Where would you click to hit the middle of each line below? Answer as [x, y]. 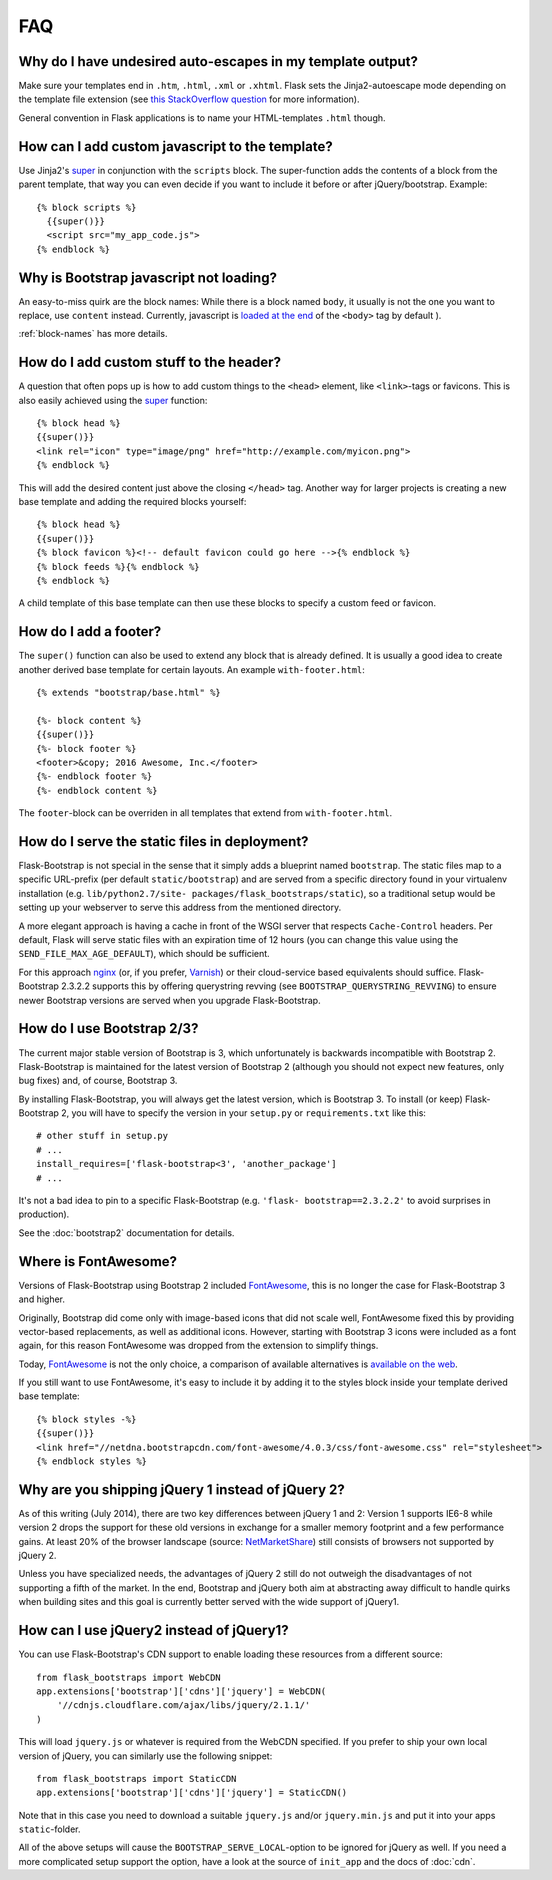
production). [44, 1214]
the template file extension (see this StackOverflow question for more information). [189, 99]
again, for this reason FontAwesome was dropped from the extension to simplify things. [198, 1346]
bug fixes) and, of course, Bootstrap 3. [98, 1081]
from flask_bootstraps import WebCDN [129, 1677]
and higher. [41, 1299]
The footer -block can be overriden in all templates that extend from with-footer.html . [205, 813]
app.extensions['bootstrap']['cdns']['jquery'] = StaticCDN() [192, 1793]
